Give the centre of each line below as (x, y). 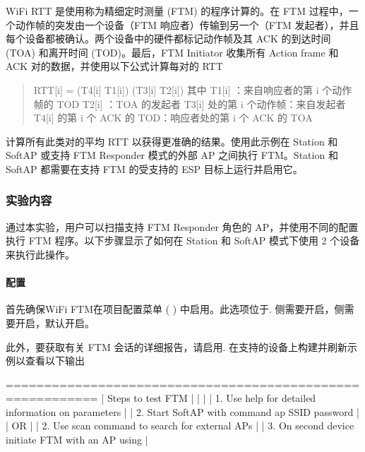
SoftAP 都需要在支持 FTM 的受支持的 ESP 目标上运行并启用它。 (154, 168)
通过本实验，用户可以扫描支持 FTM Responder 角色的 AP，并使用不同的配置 (182, 226)
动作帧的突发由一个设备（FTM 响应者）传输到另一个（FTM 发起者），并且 (187, 24)
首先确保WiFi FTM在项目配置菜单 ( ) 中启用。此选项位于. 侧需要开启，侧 (175, 309)
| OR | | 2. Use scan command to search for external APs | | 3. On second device (180, 426)
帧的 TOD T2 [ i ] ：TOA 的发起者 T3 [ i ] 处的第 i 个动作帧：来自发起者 (190, 103)
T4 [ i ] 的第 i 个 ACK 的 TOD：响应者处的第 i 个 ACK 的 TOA (173, 118)
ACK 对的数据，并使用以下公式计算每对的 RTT (114, 66)
